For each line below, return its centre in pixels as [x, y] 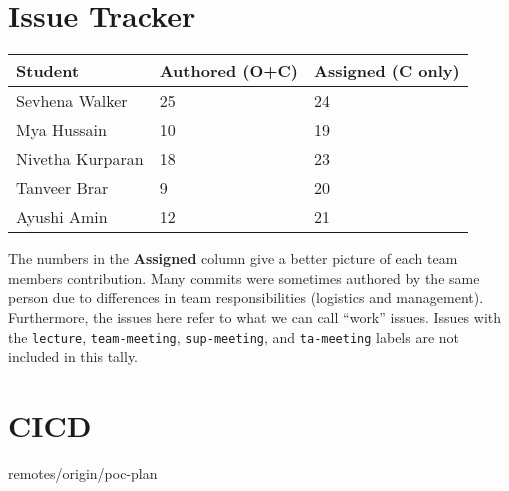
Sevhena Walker [72, 101]
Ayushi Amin [62, 217]
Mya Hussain [61, 130]
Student [48, 71]
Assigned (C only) [386, 71]
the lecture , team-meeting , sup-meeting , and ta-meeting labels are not [234, 336]
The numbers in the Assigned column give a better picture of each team [233, 258]
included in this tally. [73, 356]
